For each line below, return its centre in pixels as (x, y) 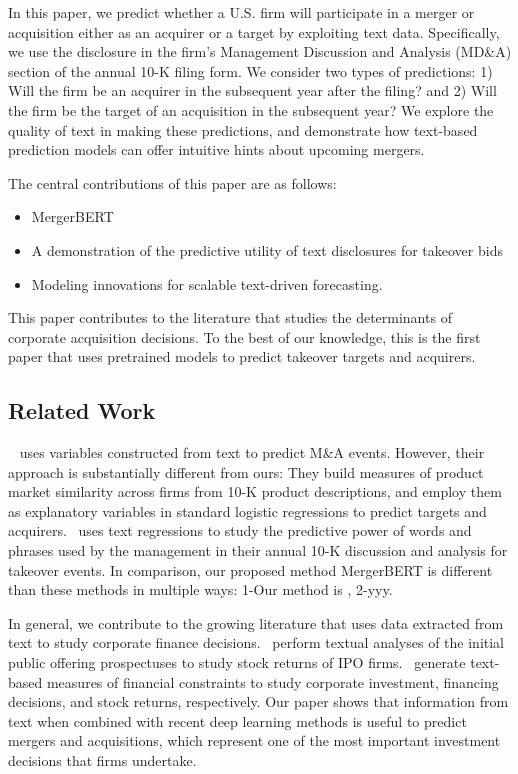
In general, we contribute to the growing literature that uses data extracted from (256, 622)
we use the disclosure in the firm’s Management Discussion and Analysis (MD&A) (260, 51)
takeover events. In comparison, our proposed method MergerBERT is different (250, 569)
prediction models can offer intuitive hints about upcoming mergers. (216, 149)
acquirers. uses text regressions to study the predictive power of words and (240, 530)
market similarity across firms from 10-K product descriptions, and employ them (255, 491)
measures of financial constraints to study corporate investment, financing (272, 681)
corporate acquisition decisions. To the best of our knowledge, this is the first (244, 336)
